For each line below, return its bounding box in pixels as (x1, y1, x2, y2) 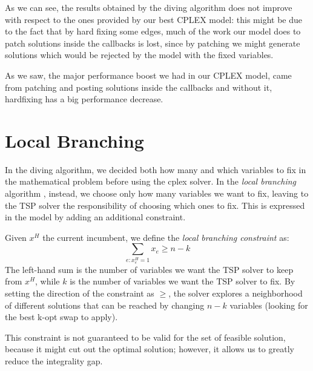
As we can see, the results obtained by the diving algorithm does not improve (5, 1, 292, 13)
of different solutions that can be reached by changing (5, 298, 205, 311)
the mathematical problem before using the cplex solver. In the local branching (5, 175, 297, 188)
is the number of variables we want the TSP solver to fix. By (70, 275, 295, 287)
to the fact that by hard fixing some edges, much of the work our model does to (5, 25, 301, 38)
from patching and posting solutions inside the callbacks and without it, (5, 80, 272, 93)
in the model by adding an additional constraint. (5, 211, 186, 223)
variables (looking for (229, 298, 308, 311)
